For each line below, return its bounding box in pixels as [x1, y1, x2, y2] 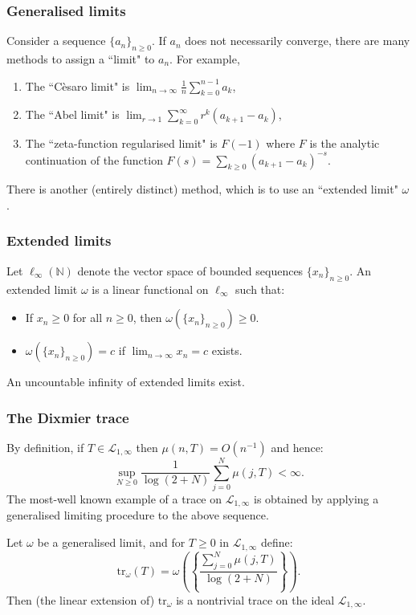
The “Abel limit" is [25, 106, 120, 123]
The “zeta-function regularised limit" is [25, 135, 218, 152]
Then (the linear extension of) [6, 591, 155, 608]
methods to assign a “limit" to [6, 51, 155, 67]
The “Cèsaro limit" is [25, 77, 130, 94]
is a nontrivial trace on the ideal [176, 591, 335, 608]
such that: [235, 280, 285, 297]
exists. [211, 342, 243, 359]
